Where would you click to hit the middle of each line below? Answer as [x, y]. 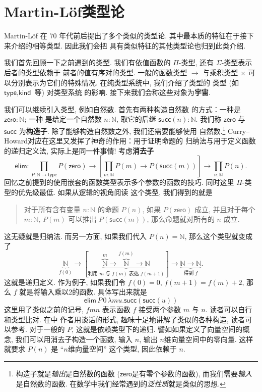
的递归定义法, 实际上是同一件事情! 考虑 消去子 [79, 150]
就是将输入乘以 [44, 292]
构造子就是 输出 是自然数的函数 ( [68, 374]
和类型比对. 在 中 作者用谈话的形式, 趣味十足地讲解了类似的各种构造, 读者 [125, 319]
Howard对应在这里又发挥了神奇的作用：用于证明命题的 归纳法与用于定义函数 [130, 141]
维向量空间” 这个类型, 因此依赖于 [122, 349]
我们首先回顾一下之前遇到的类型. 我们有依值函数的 [87, 62]
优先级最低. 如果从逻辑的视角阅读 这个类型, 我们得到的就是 [115, 192]
